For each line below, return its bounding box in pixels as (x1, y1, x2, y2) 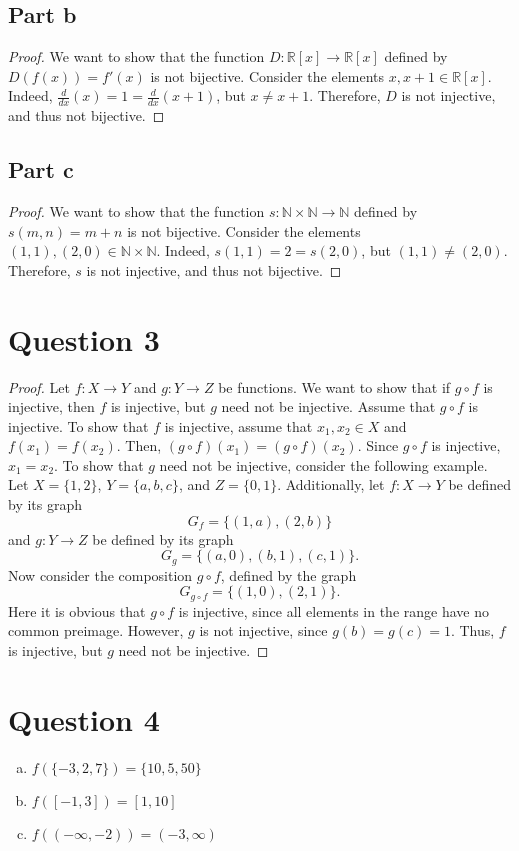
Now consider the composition (8, 564, 193, 585)
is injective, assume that (164, 415, 313, 436)
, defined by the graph (220, 564, 357, 585)
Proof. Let (8, 376, 70, 397)
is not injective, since (199, 620, 328, 641)
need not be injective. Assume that (221, 396, 436, 417)
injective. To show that (8, 415, 149, 436)
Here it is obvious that (8, 600, 146, 621)
